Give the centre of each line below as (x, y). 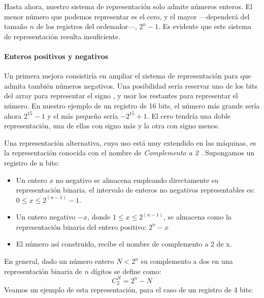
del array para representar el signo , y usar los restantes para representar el (121, 96)
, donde (99, 217)
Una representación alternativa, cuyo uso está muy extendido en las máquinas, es (130, 142)
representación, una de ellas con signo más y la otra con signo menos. (112, 126)
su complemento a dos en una (187, 261)
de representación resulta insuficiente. (62, 36)
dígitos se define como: (126, 271)
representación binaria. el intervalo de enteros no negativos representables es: (135, 190)
